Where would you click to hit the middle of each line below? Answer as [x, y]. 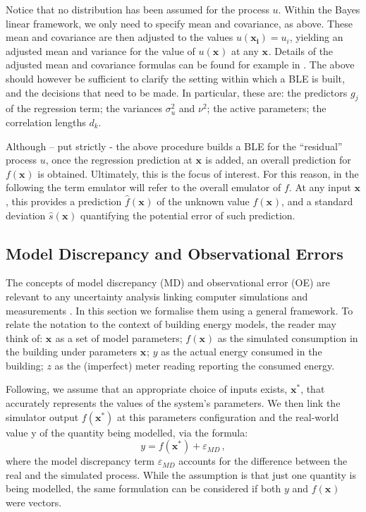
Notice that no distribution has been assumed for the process [138, 9]
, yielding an [316, 37]
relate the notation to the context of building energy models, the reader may [171, 324]
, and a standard [317, 201]
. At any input [320, 187]
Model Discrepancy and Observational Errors [175, 253]
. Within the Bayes [319, 9]
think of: [24, 337]
